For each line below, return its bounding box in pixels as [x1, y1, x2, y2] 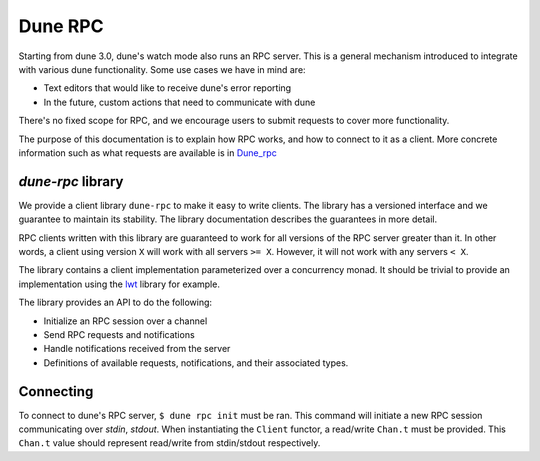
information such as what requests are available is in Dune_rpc [18, 146, 277, 159]
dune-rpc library [18, 173, 124, 190]
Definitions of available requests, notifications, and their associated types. [43, 356, 349, 369]
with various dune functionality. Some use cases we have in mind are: [18, 63, 306, 75]
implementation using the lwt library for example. [18, 278, 220, 290]
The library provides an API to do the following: [18, 296, 213, 309]
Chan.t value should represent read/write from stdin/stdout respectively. [18, 437, 321, 449]
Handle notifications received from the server [43, 343, 231, 355]
